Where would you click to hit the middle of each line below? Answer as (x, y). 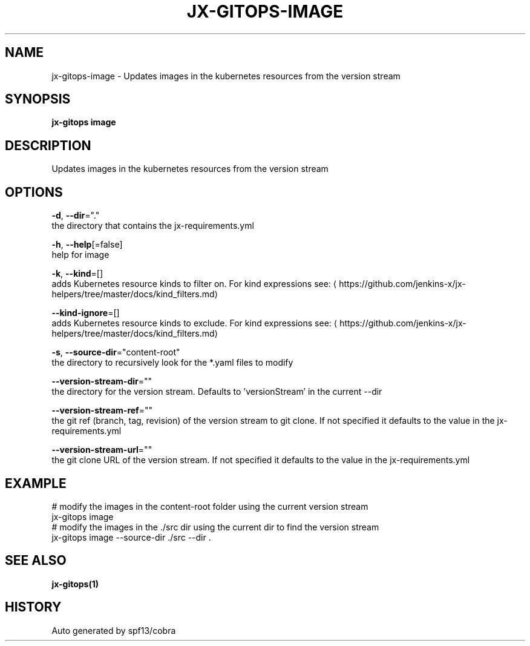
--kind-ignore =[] (86, 313)
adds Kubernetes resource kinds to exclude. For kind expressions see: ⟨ (195, 323)
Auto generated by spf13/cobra (114, 630)
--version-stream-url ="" (102, 450)
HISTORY (33, 607)
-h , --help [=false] (87, 245)
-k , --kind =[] (77, 274)
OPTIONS (34, 192)
